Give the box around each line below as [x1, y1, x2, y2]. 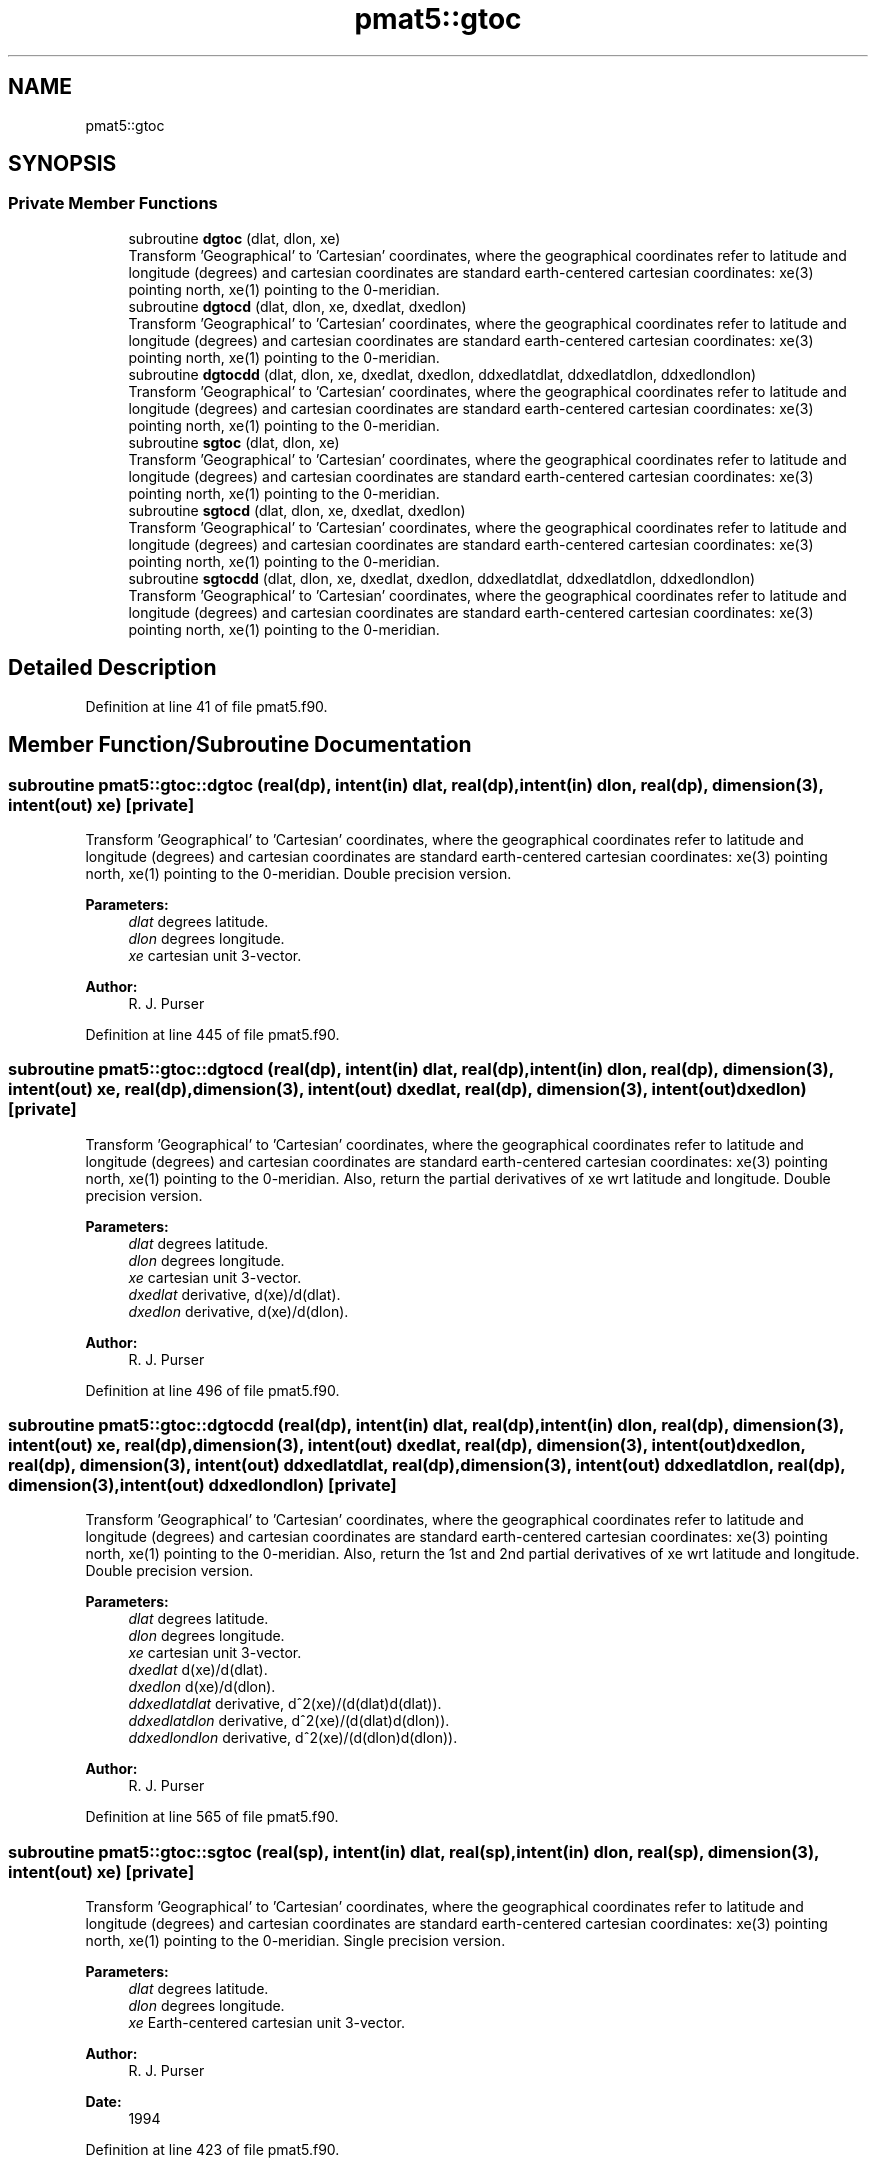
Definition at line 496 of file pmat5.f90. [85, 1381, 340, 1399]
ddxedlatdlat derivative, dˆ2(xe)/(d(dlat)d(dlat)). [128, 1695, 442, 1713]
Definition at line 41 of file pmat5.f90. [85, 697, 328, 715]
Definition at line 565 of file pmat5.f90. [85, 1808, 339, 1826]
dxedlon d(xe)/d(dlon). [128, 1678, 276, 1696]
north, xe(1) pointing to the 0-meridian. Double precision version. [85, 864, 512, 882]
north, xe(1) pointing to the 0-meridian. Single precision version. [85, 1932, 506, 1950]
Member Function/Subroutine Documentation [8, 732, 472, 758]
